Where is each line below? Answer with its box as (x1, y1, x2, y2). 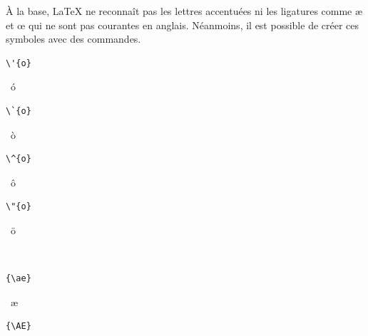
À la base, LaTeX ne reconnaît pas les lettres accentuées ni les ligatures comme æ (6, 4, 363, 18)
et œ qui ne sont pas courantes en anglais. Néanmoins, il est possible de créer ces (6, 17, 359, 32)
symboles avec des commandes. (6, 31, 141, 46)
